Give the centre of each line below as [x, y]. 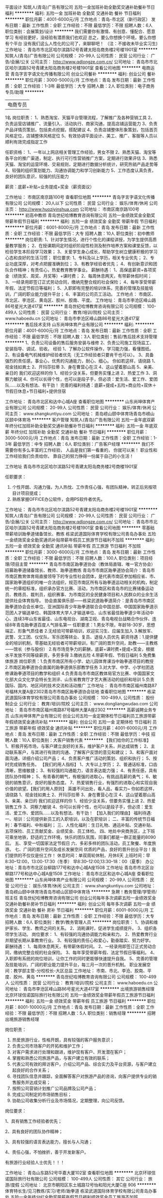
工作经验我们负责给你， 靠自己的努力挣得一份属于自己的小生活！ [69, 456]
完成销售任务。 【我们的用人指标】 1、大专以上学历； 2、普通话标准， [79, 764]
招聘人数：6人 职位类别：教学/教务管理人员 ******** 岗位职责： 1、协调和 [79, 922]
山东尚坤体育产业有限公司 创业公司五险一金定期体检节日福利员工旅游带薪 [83, 716]
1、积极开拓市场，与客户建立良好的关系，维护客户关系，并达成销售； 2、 [78, 746]
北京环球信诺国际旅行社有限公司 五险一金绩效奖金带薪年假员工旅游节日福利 [80, 995]
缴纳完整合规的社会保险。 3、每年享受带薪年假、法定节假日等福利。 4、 [85, 952]
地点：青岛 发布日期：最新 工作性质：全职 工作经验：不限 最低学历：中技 [78, 734]
